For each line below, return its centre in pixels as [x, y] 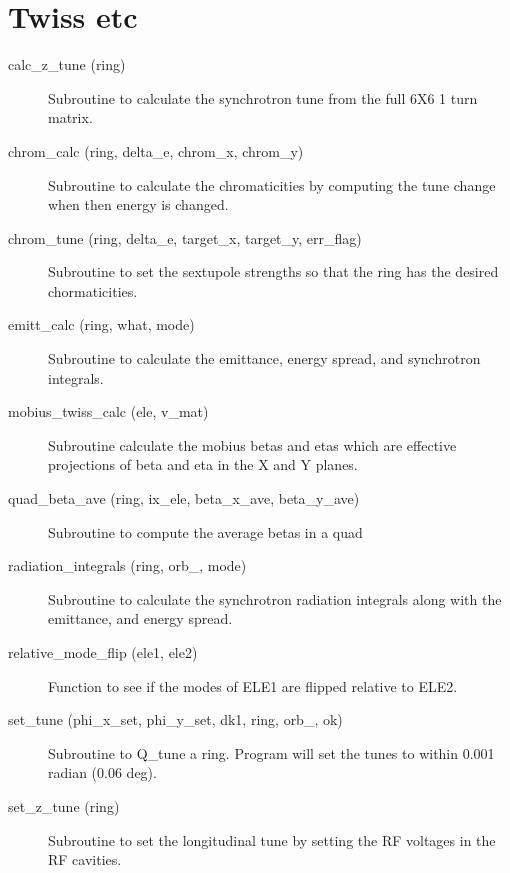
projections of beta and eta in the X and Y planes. [203, 464]
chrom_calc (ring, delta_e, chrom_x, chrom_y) [156, 150]
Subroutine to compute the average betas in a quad [205, 531]
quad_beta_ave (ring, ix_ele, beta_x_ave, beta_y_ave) [184, 498]
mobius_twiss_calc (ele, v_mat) [108, 411]
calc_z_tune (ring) [67, 64]
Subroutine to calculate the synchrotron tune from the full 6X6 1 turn [263, 97]
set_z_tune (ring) [64, 805]
